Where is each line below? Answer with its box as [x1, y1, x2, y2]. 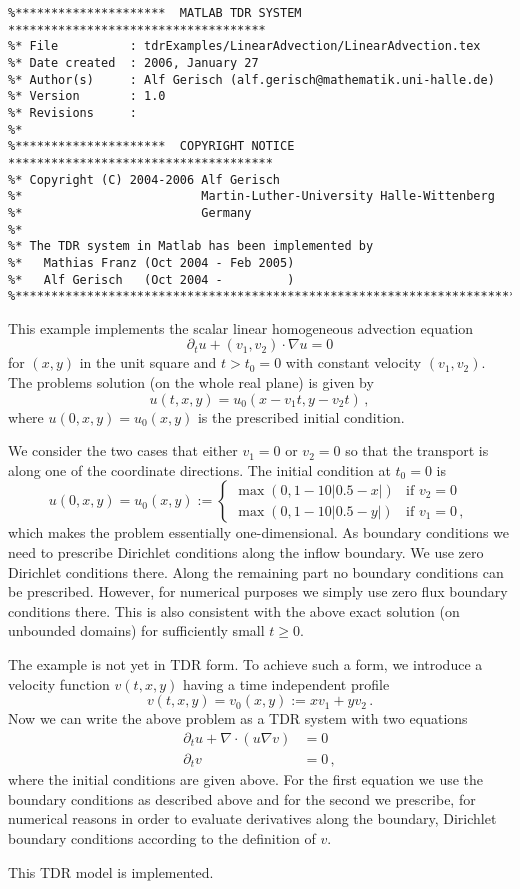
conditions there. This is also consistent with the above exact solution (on [8, 600, 460, 621]
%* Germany [8, 205, 252, 220]
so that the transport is [345, 440, 489, 461]
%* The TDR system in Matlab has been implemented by [8, 239, 374, 254]
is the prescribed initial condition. [197, 406, 405, 427]
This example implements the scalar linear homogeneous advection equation [8, 317, 474, 338]
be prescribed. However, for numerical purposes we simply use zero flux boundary [8, 581, 508, 602]
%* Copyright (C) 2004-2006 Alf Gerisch [8, 172, 281, 187]
